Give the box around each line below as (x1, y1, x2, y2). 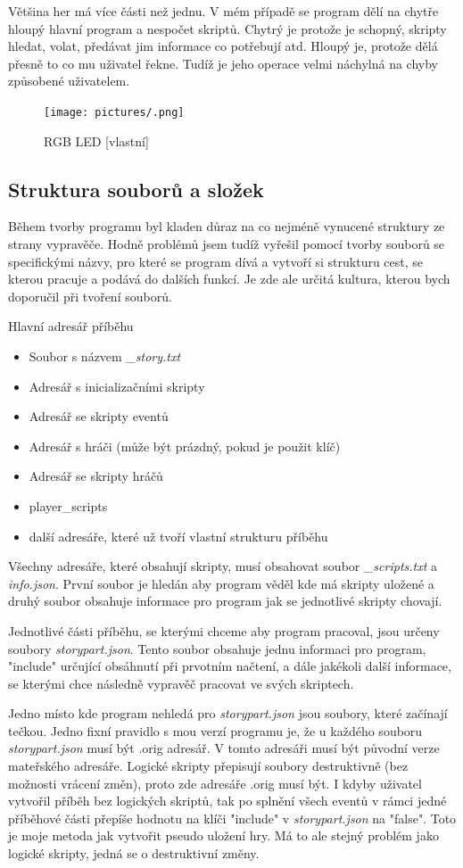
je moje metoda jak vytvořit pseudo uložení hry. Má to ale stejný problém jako (8, 826, 439, 845)
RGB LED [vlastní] (44, 131, 149, 150)
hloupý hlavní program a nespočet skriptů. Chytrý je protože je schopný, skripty (8, 19, 447, 37)
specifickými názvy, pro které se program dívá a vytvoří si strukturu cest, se (8, 252, 424, 270)
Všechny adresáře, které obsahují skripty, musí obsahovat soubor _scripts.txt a (8, 557, 438, 575)
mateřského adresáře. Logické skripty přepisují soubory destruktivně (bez (8, 756, 409, 775)
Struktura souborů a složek (8, 175, 264, 203)
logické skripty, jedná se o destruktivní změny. (8, 844, 260, 863)
